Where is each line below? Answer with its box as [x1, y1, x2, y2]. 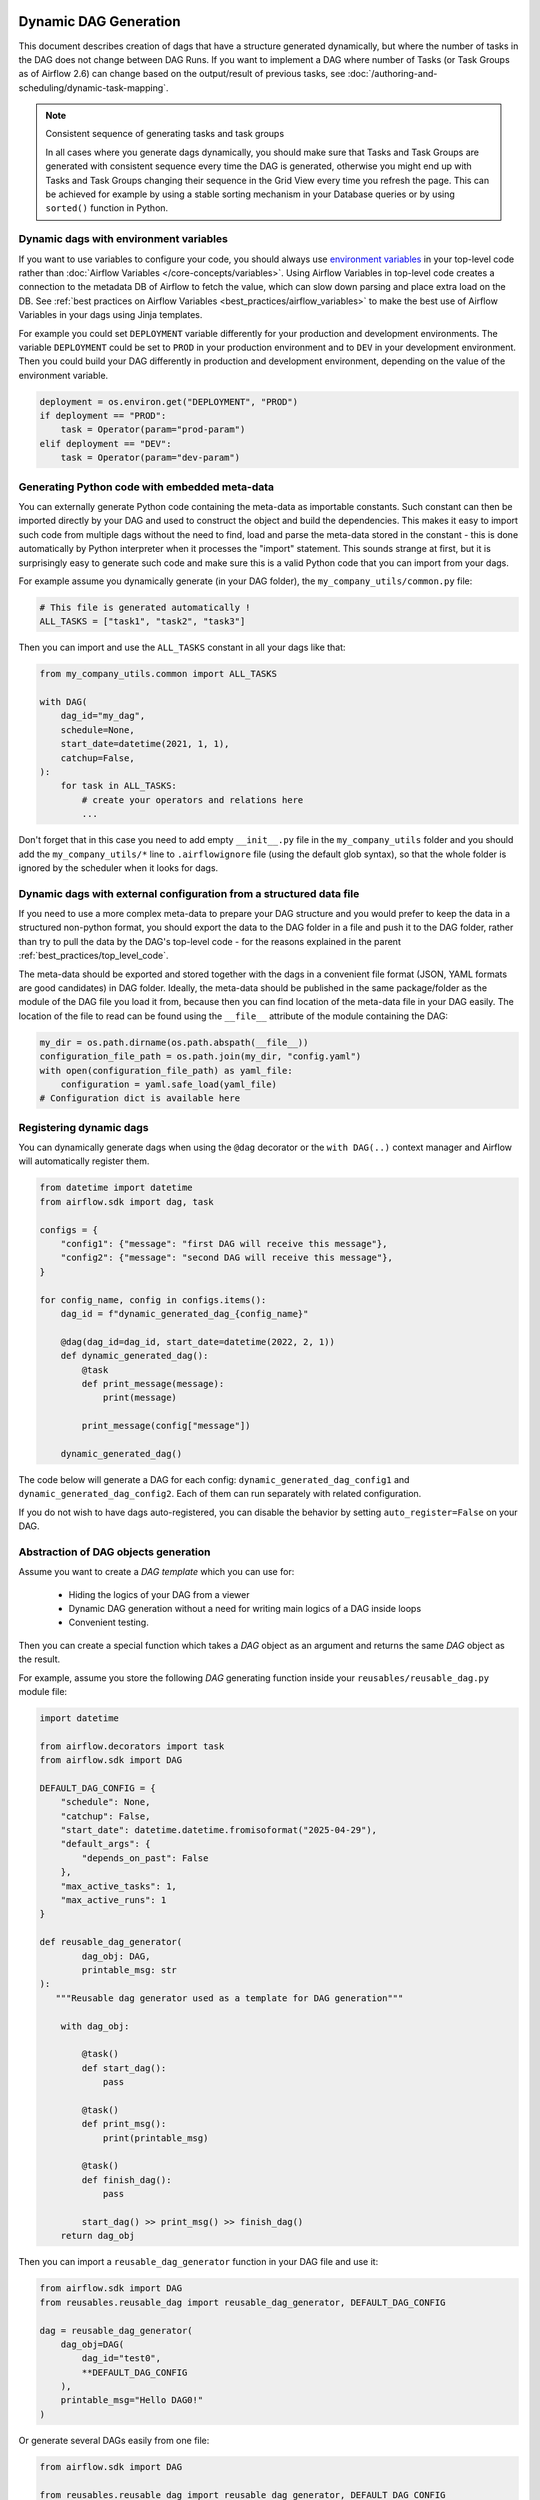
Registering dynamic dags [18, 1120, 149, 1134]
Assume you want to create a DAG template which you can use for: [18, 1566, 295, 1578]
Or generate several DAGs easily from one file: [18, 2434, 210, 2446]
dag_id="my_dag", [60, 710, 146, 722]
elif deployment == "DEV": [39, 438, 172, 449]
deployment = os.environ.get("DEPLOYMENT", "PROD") [39, 396, 299, 407]
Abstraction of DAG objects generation [18, 1545, 211, 1559]
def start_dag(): [81, 2062, 167, 2074]
